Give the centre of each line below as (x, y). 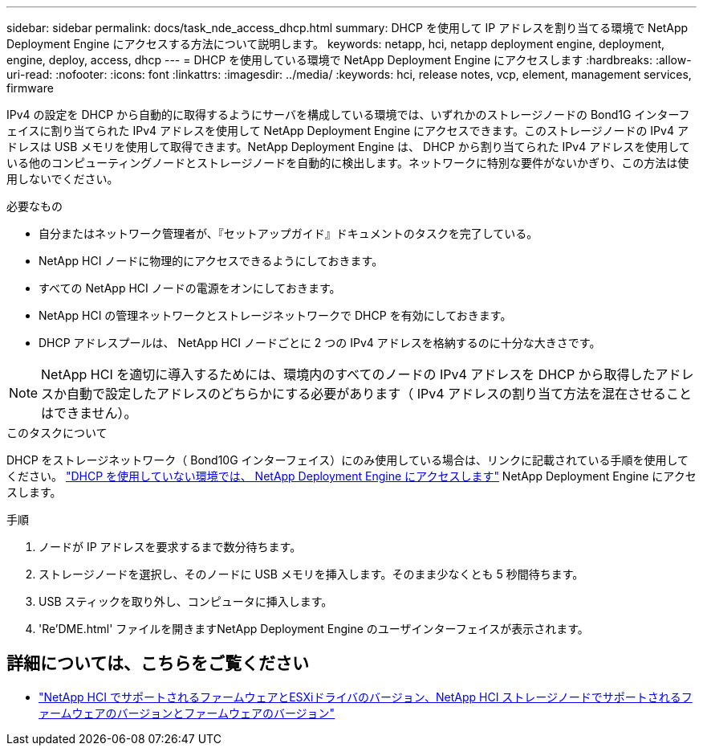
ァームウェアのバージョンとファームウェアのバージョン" (187, 713)
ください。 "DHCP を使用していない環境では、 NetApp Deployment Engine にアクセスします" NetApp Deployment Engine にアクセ (351, 476)
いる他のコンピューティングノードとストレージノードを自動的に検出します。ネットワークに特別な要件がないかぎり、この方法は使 (348, 163)
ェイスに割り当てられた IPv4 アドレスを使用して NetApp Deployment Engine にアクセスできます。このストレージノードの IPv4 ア (347, 131)
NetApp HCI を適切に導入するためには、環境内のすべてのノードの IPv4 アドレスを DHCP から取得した (348, 374)
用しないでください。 (63, 179)
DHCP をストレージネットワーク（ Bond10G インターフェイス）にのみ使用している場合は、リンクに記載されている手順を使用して (348, 460)
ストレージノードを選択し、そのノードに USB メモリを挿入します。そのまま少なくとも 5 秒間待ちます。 (311, 574)
